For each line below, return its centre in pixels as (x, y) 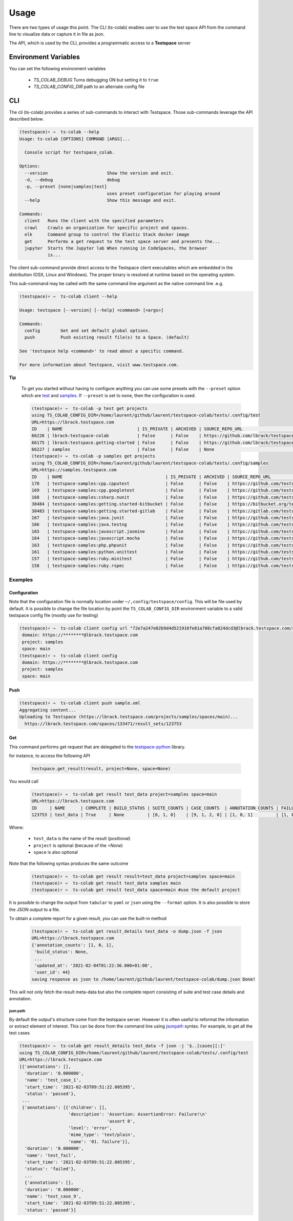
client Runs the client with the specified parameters (94, 221)
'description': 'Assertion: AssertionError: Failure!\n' (138, 1114)
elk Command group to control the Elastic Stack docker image (107, 235)
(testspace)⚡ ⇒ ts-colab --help (59, 132)
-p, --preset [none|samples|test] (66, 187)
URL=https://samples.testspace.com (74, 470)
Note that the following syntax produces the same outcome (69, 863)
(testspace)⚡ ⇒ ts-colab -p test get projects (89, 408)
